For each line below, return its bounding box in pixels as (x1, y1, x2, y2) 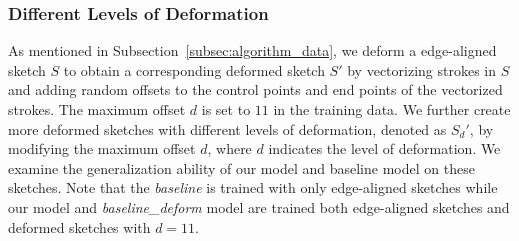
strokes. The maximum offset (8, 99, 186, 119)
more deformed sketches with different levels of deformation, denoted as (8, 118, 447, 139)
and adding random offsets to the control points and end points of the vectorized (8, 79, 503, 100)
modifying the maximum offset (8, 138, 196, 159)
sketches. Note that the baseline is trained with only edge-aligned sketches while (8, 177, 498, 198)
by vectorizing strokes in (347, 59, 497, 80)
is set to (201, 99, 251, 119)
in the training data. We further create (273, 99, 511, 119)
